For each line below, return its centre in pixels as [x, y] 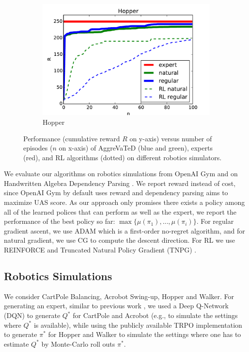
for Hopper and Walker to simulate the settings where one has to [145, 334]
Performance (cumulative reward [72, 138]
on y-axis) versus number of [171, 138]
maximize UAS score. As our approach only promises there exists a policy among [124, 202]
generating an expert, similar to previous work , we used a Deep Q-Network [116, 306]
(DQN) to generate [32, 315]
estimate [16, 344]
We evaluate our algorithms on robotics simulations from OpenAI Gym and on [121, 174]
